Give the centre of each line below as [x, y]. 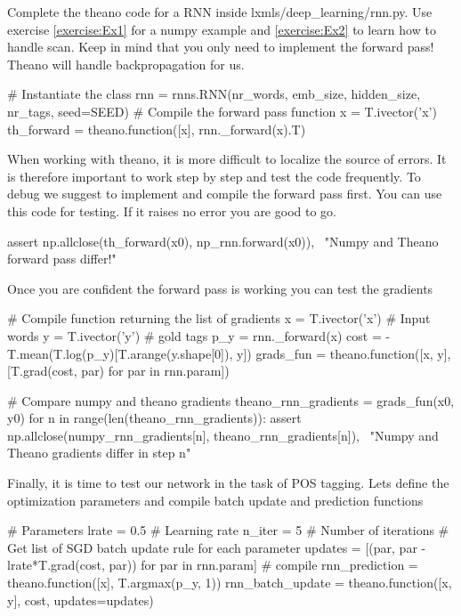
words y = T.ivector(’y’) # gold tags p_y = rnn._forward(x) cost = [194, 335]
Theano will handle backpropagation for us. [126, 64]
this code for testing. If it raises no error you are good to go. [172, 211]
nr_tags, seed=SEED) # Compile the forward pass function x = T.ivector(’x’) [222, 111]
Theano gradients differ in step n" [99, 453]
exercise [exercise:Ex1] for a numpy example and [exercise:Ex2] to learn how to [222, 29]
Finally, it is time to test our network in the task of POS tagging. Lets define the [228, 483]
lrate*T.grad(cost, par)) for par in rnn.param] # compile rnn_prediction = [213, 565]
